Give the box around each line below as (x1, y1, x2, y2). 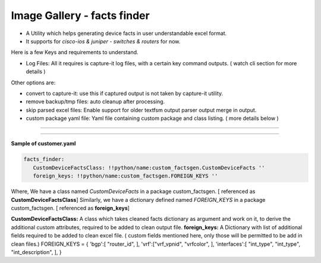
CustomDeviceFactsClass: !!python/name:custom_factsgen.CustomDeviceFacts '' (33, 164, 265, 171)
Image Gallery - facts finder (11, 9, 150, 22)
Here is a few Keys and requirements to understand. (11, 49, 139, 56)
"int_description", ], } (11, 248, 62, 255)
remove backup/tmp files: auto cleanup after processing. (26, 98, 165, 105)
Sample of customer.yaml (11, 140, 76, 147)
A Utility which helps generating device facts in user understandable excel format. (26, 30, 227, 37)
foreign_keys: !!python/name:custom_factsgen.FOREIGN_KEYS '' (33, 173, 218, 179)
